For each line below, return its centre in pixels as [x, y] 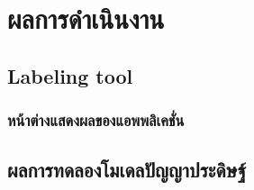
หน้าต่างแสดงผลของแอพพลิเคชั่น [96, 120]
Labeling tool [70, 75]
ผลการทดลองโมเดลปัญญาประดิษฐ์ [127, 170]
